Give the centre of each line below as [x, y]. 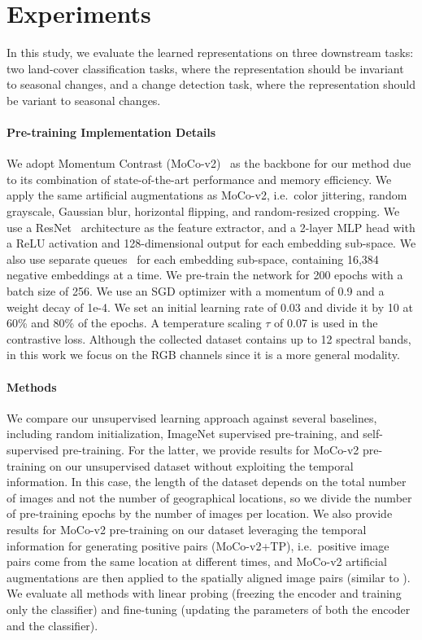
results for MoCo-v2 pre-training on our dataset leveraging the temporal [187, 529]
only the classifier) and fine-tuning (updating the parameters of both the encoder [209, 609]
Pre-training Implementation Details [111, 132]
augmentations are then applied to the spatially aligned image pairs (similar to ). [209, 577]
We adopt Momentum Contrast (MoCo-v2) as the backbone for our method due [209, 163]
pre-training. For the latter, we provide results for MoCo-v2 [211, 449]
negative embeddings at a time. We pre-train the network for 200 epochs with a [205, 275]
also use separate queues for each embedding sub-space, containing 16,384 [193, 259]
